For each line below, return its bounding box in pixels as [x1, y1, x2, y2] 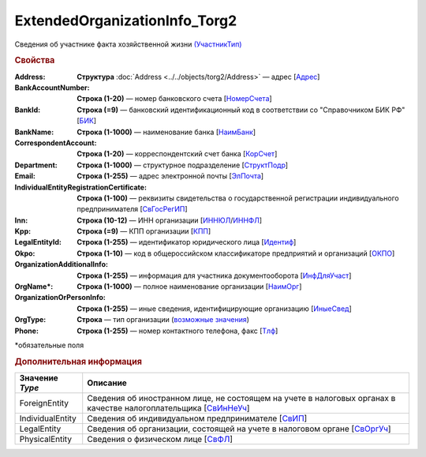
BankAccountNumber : [14, 83, 90, 92]
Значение [19, 373, 58, 384]
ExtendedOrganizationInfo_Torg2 [14, 12, 237, 29]
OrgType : [14, 315, 47, 324]
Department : [14, 160, 58, 170]
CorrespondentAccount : [14, 138, 97, 148]
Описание [87, 377, 128, 388]
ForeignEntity [19, 398, 69, 409]
